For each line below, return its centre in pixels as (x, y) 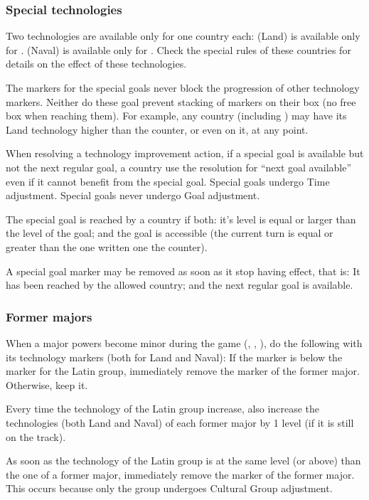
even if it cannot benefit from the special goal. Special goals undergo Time (168, 181)
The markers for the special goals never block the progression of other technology (183, 87)
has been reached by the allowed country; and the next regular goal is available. (180, 285)
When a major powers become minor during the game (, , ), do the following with (184, 342)
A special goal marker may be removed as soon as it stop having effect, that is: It (183, 271)
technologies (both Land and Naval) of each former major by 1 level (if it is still (180, 422)
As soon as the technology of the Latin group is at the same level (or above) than (183, 461)
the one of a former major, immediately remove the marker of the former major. (180, 474)
